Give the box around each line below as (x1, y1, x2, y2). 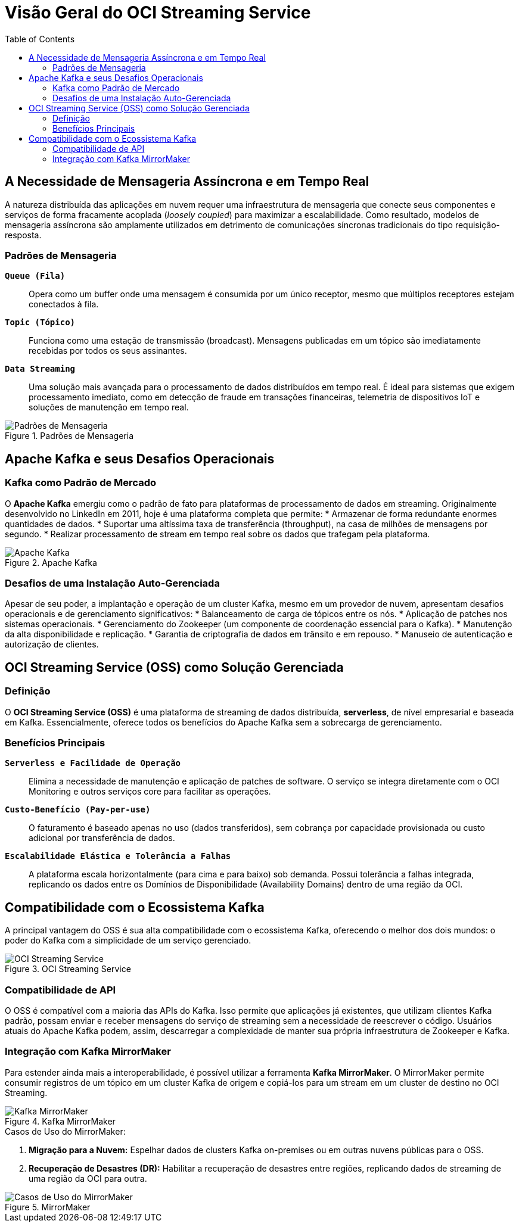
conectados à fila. (29, 299, 99, 310)
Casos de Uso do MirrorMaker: (5, 1126, 126, 1136)
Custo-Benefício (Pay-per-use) (5, 805, 151, 815)
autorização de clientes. (5, 639, 99, 650)
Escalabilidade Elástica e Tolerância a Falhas (5, 851, 231, 861)
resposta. (5, 229, 42, 240)
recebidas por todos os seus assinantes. (29, 345, 187, 356)
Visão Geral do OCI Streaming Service (5, 2, 311, 23)
